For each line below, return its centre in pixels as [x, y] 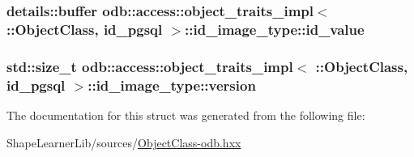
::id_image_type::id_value [275, 29]
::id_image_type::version [172, 85]
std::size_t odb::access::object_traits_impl [150, 66]
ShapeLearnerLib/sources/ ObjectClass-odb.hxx [124, 142]
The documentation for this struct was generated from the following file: [186, 115]
